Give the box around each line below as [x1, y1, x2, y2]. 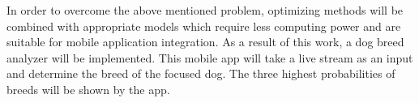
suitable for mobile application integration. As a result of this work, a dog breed [6, 33, 404, 50]
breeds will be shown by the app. [6, 80, 170, 97]
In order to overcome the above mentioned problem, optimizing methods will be [6, 2, 404, 18]
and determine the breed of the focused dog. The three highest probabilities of [6, 65, 395, 82]
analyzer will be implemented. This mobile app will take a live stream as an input [6, 49, 413, 66]
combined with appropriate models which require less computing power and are [6, 17, 401, 34]
